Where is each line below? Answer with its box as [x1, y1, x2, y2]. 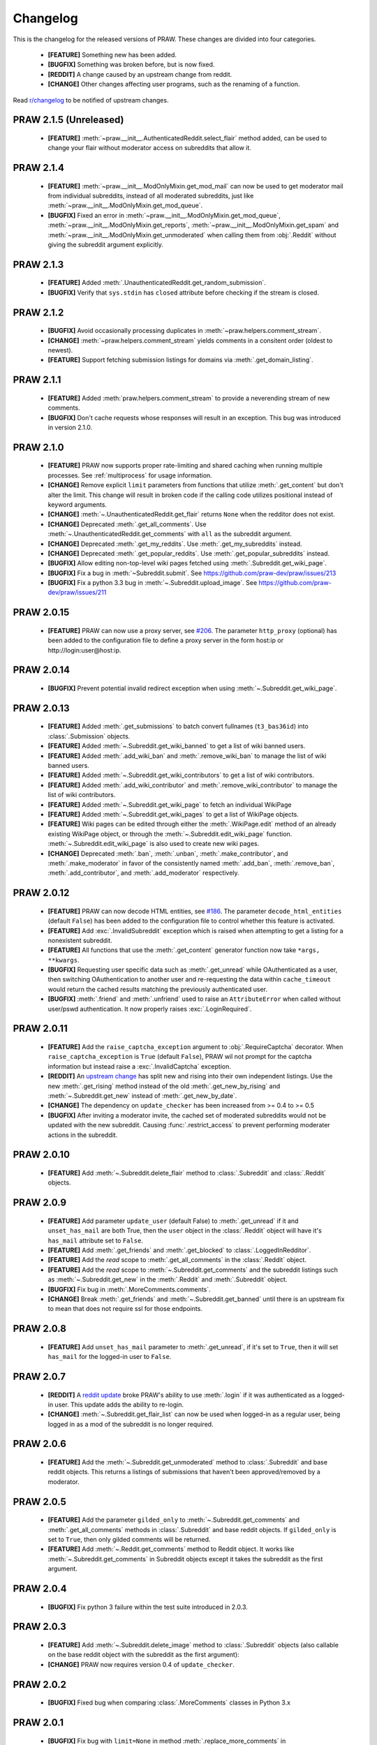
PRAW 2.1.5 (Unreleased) [13, 114, 124, 126]
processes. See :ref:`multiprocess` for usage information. [47, 471, 212, 480]
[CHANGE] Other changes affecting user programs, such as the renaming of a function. [47, 80, 300, 89]
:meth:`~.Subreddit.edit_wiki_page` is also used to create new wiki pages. [47, 840, 260, 848]
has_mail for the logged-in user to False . [47, 1353, 172, 1361]
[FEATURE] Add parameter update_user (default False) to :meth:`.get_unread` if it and [47, 1217, 299, 1225]
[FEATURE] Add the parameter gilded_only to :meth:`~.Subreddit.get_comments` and [47, 1515, 300, 1524]
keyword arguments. [47, 500, 108, 509]
